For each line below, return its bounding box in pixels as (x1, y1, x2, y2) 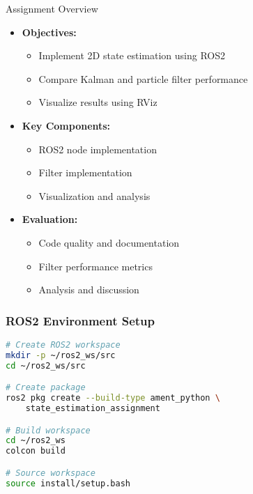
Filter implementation (38, 165, 132, 180)
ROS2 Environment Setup (6, 311, 155, 329)
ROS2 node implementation (38, 141, 157, 156)
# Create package (6, 383, 86, 393)
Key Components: (22, 118, 111, 132)
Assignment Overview (6, 1, 98, 15)
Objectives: (22, 24, 77, 39)
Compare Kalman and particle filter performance (38, 71, 248, 86)
